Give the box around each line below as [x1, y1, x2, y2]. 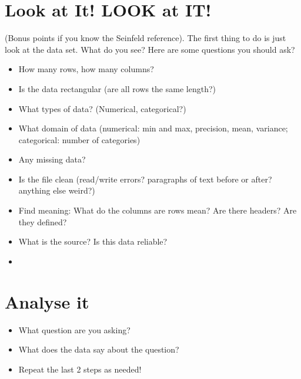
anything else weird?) [18, 184, 95, 197]
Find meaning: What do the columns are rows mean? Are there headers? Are [18, 204, 297, 216]
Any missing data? [18, 153, 86, 165]
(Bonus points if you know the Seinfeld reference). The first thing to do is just [5, 32, 286, 44]
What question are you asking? [18, 323, 131, 336]
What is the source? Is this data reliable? [18, 235, 168, 248]
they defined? [18, 215, 67, 228]
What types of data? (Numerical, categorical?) [18, 102, 186, 114]
